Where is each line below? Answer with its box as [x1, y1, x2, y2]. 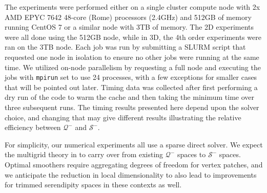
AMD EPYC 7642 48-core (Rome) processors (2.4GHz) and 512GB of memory [5, 11, 252, 22]
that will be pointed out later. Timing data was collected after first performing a [5, 81, 258, 92]
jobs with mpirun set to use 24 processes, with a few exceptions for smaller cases [5, 72, 257, 82]
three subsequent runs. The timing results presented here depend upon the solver [5, 102, 259, 112]
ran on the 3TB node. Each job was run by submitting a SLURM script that [5, 41, 246, 52]
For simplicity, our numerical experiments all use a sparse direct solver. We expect [5, 139, 263, 149]
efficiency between [5, 122, 61, 133]
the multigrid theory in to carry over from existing [5, 149, 163, 160]
